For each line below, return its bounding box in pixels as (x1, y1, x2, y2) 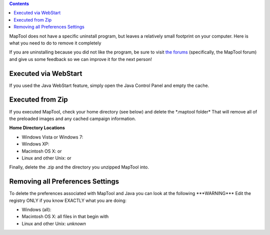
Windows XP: (21, 141, 49, 147)
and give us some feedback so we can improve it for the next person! (9, 56, 152, 62)
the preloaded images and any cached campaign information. (9, 115, 136, 121)
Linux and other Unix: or (21, 155, 72, 161)
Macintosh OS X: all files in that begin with (21, 213, 109, 219)
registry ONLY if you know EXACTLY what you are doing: (9, 197, 127, 203)
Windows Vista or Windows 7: (21, 134, 83, 140)
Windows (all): (21, 206, 51, 212)
